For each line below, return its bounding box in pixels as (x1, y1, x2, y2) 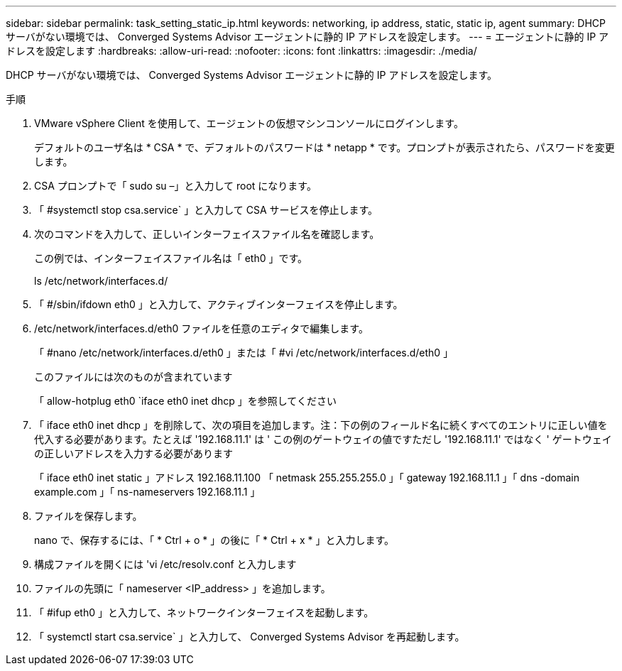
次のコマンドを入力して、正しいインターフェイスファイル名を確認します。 (34, 228, 380, 240)
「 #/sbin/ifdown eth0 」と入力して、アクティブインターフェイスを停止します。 (34, 298, 403, 310)
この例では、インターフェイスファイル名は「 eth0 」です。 (34, 252, 308, 264)
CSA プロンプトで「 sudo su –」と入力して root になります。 (34, 180, 317, 192)
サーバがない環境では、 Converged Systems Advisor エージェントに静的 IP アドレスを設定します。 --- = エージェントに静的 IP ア (6, 31, 609, 43)
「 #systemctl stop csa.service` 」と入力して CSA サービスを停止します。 (34, 204, 378, 216)
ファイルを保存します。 (34, 510, 143, 522)
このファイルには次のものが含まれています (34, 371, 233, 383)
